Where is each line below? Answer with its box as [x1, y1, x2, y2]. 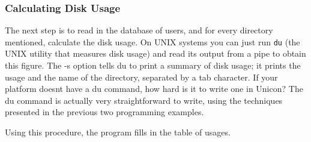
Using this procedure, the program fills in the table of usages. [5, 126, 231, 138]
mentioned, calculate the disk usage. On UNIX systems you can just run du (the [5, 35, 300, 48]
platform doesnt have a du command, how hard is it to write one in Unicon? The [5, 82, 303, 95]
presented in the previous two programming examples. [5, 106, 204, 118]
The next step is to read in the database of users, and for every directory [5, 24, 273, 36]
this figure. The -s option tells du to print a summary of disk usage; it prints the [5, 59, 301, 72]
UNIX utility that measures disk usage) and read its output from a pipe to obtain [5, 47, 306, 60]
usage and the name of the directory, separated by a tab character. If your [5, 70, 278, 83]
